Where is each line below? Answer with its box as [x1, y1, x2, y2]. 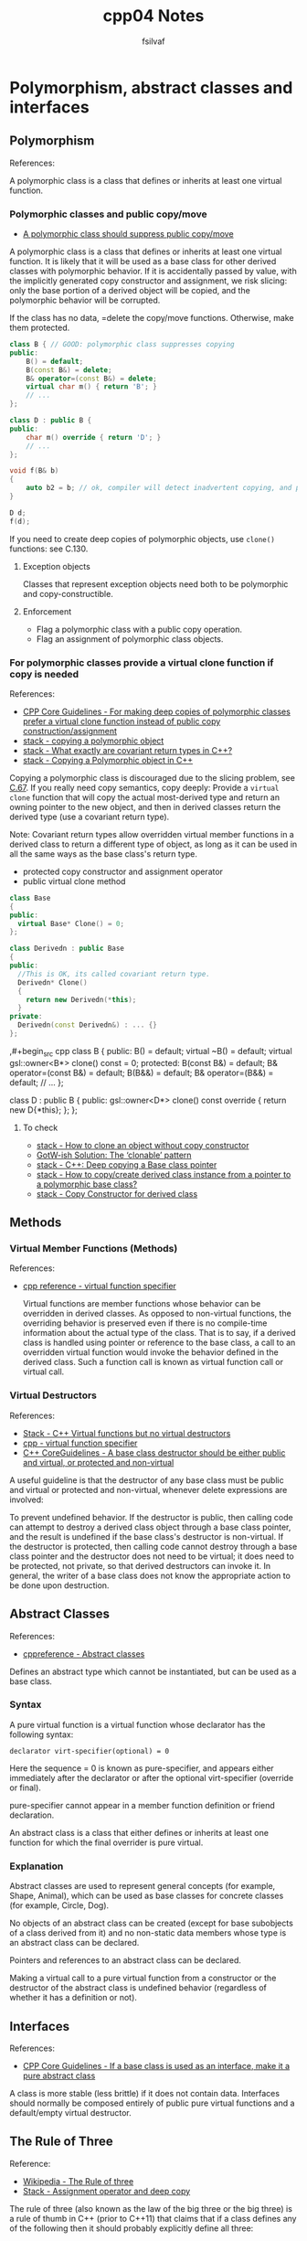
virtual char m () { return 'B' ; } [26, 382, 157, 391]
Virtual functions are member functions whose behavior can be [22, 1298, 261, 1309]
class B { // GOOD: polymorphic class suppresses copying [9, 340, 235, 349]
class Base [9, 893, 51, 902]
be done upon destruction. [9, 1579, 110, 1591]
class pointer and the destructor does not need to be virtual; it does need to [9, 1551, 294, 1562]
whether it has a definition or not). [9, 1992, 137, 2003]
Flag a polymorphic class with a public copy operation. [36, 624, 243, 635]
